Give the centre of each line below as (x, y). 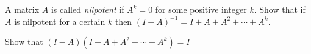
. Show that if (280, 9)
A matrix (22, 9)
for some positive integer (201, 9)
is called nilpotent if (88, 9)
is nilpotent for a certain (60, 21)
